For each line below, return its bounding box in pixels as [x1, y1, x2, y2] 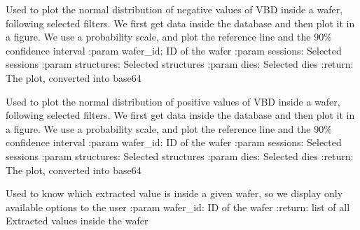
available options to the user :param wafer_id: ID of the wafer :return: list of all [6, 199, 350, 214]
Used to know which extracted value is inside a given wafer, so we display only [6, 186, 343, 201]
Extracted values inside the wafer [6, 213, 148, 228]
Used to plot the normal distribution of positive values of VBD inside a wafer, [6, 94, 340, 108]
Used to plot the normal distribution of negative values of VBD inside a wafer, [6, 2, 343, 16]
